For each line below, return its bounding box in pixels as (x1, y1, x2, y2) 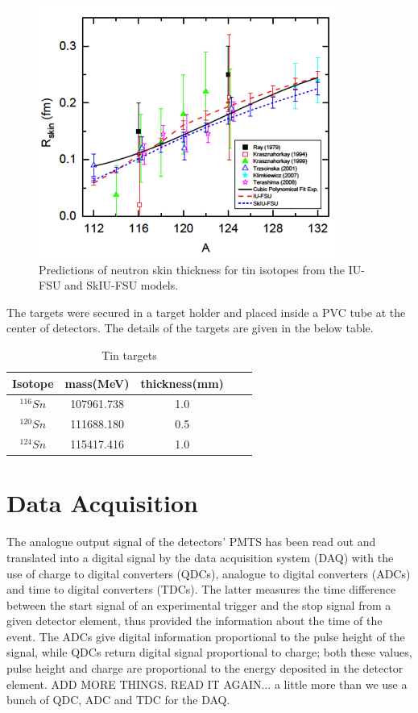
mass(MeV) (64, 374, 130, 391)
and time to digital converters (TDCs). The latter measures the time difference (6, 581, 396, 598)
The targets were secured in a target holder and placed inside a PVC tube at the (6, 303, 406, 320)
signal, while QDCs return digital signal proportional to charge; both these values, (6, 644, 412, 661)
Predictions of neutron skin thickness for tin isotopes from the (39, 261, 346, 277)
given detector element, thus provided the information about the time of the (6, 612, 383, 629)
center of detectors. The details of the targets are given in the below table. (6, 319, 374, 336)
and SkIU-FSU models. (64, 277, 179, 294)
